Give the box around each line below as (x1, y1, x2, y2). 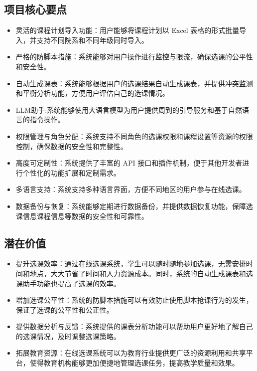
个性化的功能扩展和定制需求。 (22, 167, 121, 178)
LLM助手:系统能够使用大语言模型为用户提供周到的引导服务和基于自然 (15, 104, 243, 115)
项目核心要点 (4, 1, 67, 17)
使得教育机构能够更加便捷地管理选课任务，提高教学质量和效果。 (29, 358, 239, 368)
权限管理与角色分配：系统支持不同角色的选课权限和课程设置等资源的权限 (15, 131, 253, 141)
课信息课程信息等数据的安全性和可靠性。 (15, 210, 148, 221)
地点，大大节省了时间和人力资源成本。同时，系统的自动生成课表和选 (29, 268, 253, 278)
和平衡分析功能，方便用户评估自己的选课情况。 (15, 88, 169, 98)
